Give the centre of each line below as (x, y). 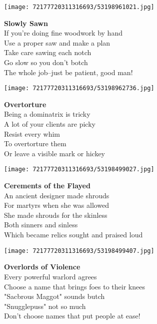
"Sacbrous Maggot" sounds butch (54, 296)
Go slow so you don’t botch (46, 62)
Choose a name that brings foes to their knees (74, 286)
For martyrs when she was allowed (57, 205)
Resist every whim (32, 133)
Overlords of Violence (42, 267)
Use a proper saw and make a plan (57, 42)
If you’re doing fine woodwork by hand (63, 33)
